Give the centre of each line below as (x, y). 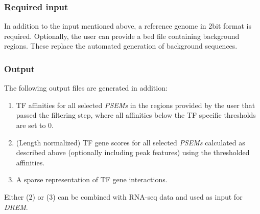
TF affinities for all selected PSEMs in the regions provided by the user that (136, 105)
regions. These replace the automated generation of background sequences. (121, 46)
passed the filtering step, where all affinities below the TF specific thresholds (136, 115)
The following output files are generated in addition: (86, 88)
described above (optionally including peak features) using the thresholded (133, 152)
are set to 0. (35, 125)
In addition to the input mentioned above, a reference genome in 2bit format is (128, 26)
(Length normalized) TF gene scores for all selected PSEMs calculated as (131, 142)
